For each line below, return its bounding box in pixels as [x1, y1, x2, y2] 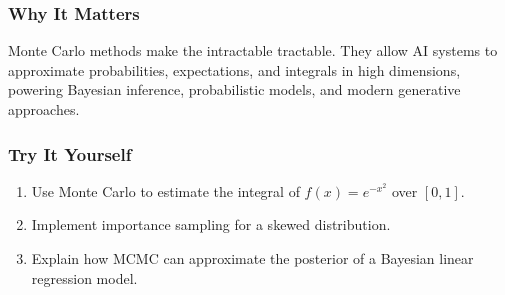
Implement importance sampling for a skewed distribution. [31, 214, 391, 235]
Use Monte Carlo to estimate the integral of [31, 180, 300, 201]
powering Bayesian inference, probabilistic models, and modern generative [8, 79, 461, 100]
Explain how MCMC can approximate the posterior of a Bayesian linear [31, 248, 474, 268]
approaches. [8, 99, 80, 119]
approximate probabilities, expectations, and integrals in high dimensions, [8, 59, 461, 80]
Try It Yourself [8, 141, 132, 166]
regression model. [31, 267, 138, 288]
